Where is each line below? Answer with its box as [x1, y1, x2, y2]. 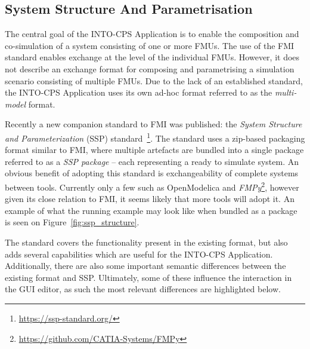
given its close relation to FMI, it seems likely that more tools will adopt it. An [5, 192, 294, 205]
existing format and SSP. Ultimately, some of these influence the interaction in [5, 271, 292, 283]
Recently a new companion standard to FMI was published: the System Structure [5, 118, 302, 130]
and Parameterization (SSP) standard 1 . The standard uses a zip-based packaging [5, 130, 305, 144]
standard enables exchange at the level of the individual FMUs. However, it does [5, 51, 300, 63]
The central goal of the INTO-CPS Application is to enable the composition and [5, 27, 299, 40]
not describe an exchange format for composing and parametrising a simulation [5, 62, 294, 75]
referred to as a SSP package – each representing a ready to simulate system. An [5, 155, 299, 167]
